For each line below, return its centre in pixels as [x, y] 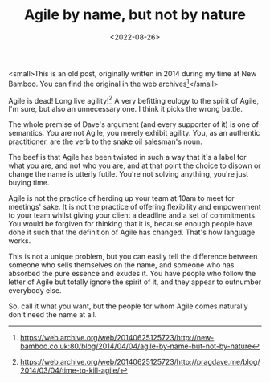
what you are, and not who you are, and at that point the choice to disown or [135, 165]
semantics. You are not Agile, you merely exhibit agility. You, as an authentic [134, 133]
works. [20, 241]
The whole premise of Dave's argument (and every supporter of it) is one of [134, 124]
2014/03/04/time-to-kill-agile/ [70, 370]
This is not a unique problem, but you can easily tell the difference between [133, 257]
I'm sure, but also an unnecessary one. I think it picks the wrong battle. [125, 109]
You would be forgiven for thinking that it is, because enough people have [131, 224]
